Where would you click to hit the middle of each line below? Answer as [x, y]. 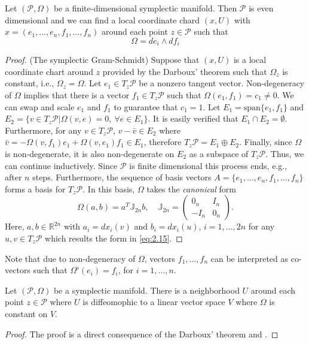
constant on [26, 313]
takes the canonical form [192, 188]
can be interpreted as [250, 258]
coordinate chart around [49, 71]
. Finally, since [266, 142]
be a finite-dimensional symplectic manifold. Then [145, 8]
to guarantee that [146, 106]
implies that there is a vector [77, 95]
